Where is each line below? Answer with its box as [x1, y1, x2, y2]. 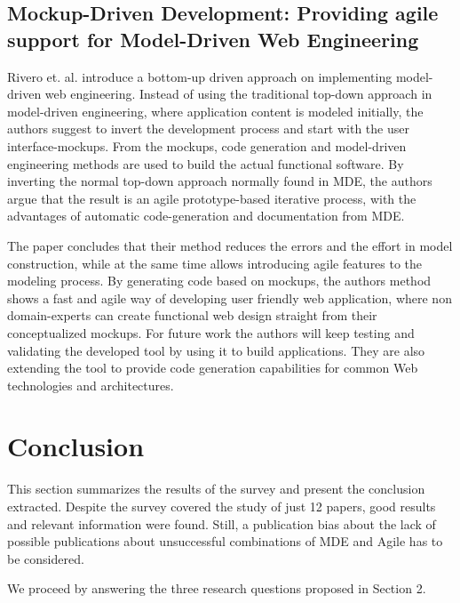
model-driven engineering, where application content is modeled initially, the [7, 101, 424, 120]
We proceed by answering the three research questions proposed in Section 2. [7, 579, 426, 598]
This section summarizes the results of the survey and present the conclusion [7, 479, 425, 498]
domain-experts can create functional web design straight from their [7, 306, 377, 325]
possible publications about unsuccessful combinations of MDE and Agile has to [7, 532, 443, 551]
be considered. [7, 549, 84, 567]
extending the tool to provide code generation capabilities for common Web [7, 358, 418, 377]
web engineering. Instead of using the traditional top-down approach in [44, 84, 432, 103]
